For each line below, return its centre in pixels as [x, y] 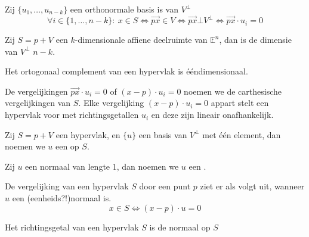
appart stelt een [240, 103]
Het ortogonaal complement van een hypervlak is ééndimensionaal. [126, 71]
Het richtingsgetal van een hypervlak [72, 227]
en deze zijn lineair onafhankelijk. [212, 115]
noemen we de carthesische [233, 91]
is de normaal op [180, 227]
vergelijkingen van [38, 103]
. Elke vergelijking [111, 103]
